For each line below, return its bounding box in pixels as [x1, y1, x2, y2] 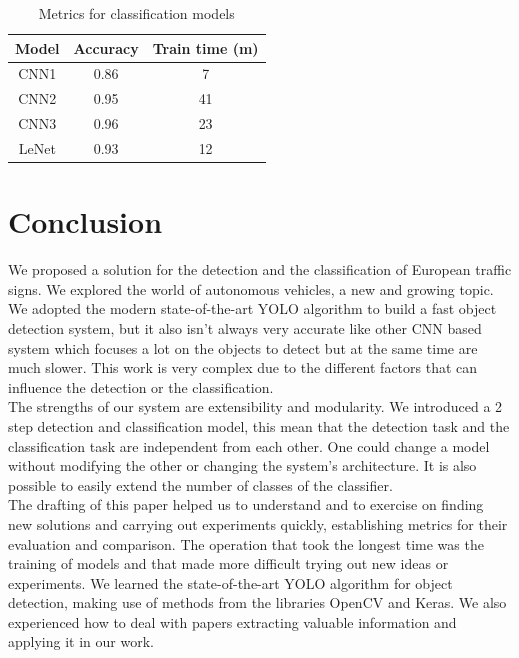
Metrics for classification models [38, 3, 235, 23]
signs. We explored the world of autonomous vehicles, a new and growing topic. [8, 278, 494, 299]
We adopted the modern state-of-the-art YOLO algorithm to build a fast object [8, 298, 497, 319]
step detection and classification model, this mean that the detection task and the [8, 415, 510, 436]
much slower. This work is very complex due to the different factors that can [8, 357, 478, 378]
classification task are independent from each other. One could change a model [8, 435, 490, 456]
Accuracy [73, 37, 139, 58]
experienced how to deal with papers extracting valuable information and [8, 611, 457, 632]
